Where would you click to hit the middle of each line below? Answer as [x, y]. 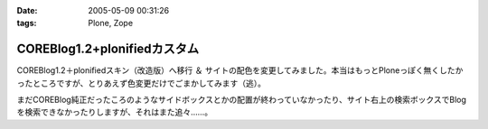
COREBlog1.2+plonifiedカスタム [108, 49]
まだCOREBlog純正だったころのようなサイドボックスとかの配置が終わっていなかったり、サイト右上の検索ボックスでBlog [242, 100]
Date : [27, 10]
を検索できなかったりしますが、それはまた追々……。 [114, 112]
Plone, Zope [111, 23]
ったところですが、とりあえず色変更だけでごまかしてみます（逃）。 [141, 83]
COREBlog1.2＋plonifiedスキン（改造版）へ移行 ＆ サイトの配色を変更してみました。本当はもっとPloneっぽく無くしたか [240, 70]
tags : [27, 23]
